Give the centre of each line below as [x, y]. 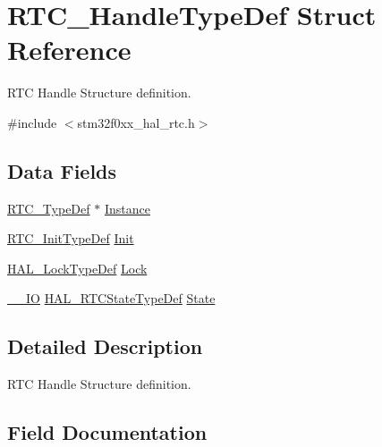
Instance [127, 208]
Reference [69, 50]
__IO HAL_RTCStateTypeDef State [111, 298]
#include [32, 122]
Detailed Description [105, 346]
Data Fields [62, 170]
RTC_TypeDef [49, 208]
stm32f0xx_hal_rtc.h [136, 122]
